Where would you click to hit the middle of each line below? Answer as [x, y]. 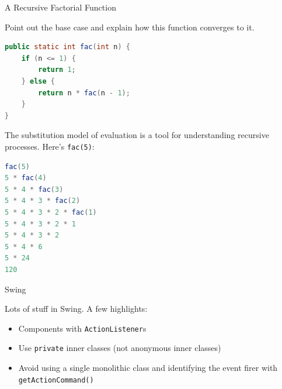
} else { [38, 81]
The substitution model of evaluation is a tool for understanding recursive [137, 135]
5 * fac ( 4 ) [26, 178]
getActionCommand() [56, 380]
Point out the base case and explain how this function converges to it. [130, 27]
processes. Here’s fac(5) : [50, 146]
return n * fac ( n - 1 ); [84, 93]
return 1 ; [57, 70]
